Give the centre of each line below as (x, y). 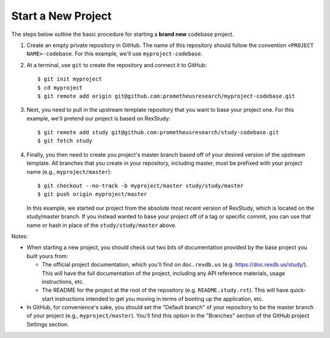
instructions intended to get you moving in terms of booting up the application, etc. (159, 298)
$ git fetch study (65, 141)
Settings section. (48, 324)
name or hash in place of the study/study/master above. (101, 225)
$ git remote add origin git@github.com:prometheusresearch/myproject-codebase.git (167, 96)
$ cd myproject (60, 88)
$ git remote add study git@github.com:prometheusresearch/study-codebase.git (158, 132)
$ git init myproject (70, 79)
